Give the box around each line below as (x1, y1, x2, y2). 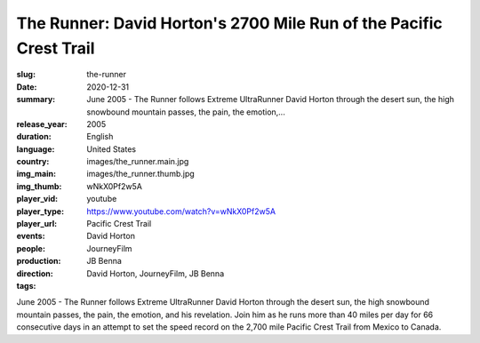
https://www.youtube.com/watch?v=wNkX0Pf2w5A (86, 205, 276, 217)
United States (86, 143, 137, 155)
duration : (16, 132, 52, 142)
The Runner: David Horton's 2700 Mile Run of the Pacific (16, 13, 444, 33)
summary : (16, 94, 56, 105)
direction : (16, 267, 53, 279)
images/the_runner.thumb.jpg (86, 169, 195, 179)
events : (16, 231, 45, 242)
